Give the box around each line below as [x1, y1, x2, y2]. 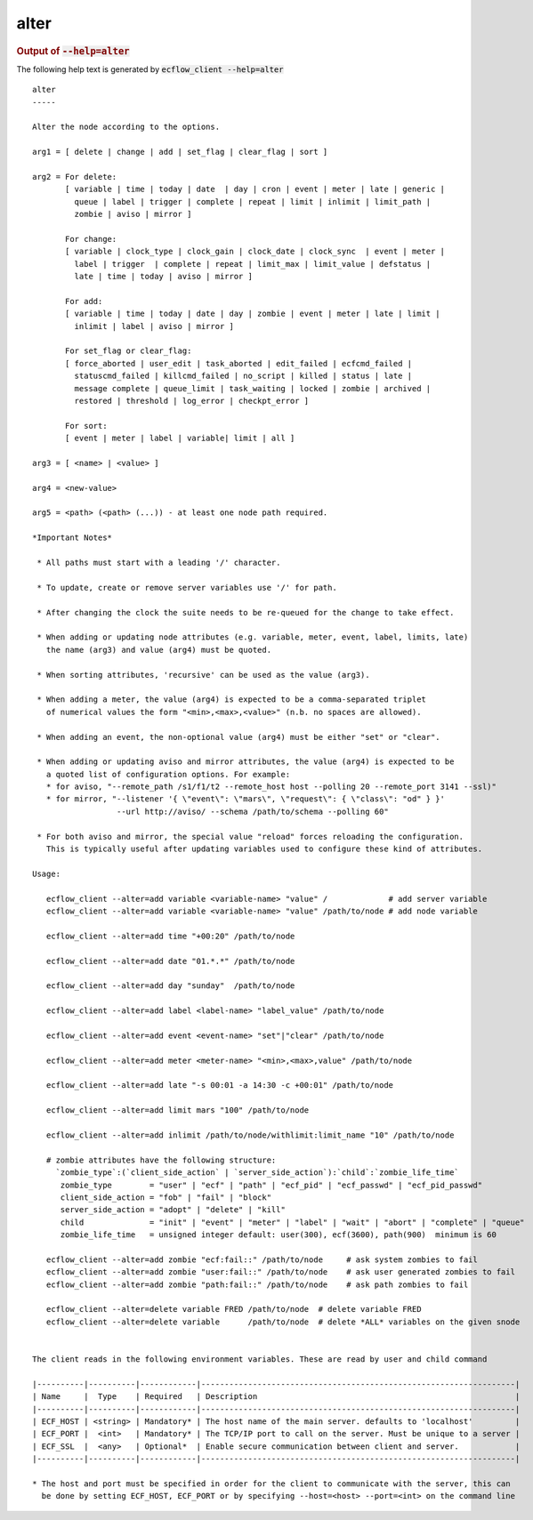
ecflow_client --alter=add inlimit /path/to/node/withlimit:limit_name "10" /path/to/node [45, 1130, 455, 1140]
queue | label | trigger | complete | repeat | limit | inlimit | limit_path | [74, 197, 432, 206]
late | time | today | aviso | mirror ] [74, 271, 254, 282]
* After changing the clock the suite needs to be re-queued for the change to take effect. [36, 607, 455, 617]
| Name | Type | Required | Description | [32, 1392, 521, 1402]
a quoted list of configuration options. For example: [45, 769, 291, 779]
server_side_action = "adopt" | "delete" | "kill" [60, 1205, 287, 1215]
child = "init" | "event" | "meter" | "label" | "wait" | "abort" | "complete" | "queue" [60, 1217, 525, 1227]
